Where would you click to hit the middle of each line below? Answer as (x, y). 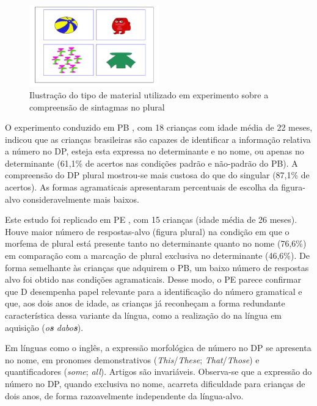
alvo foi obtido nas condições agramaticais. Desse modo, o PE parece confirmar (153, 279)
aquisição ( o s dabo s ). (44, 327)
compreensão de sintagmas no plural (97, 107)
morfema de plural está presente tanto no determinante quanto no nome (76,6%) (156, 243)
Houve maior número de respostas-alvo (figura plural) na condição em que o (147, 231)
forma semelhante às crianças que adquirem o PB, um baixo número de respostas (157, 267)
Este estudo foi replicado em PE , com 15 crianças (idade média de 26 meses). (151, 219)
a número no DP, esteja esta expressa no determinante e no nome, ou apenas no (155, 151)
